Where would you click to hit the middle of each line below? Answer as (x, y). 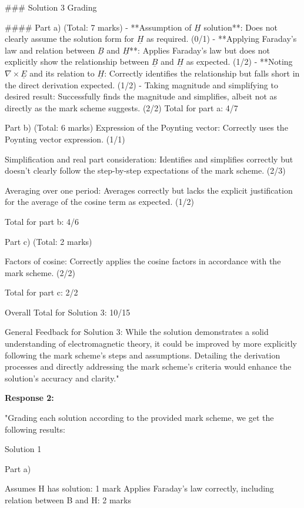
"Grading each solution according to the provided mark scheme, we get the (139, 418)
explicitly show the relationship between (77, 62)
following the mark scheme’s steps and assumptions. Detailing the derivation (143, 355)
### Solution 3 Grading (51, 7)
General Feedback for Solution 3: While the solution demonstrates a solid (137, 332)
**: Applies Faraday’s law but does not (200, 50)
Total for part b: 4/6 (42, 221)
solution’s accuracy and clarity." (62, 378)
